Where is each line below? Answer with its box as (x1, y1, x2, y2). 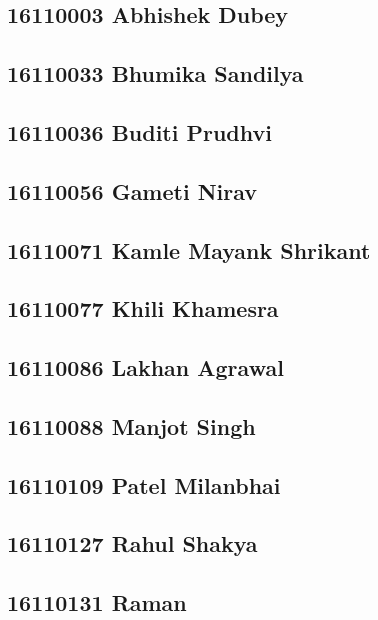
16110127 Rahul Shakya (7, 528, 258, 559)
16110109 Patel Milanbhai (7, 469, 281, 500)
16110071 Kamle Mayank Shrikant (7, 234, 371, 265)
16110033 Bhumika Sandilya (7, 58, 304, 89)
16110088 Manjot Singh (7, 410, 256, 441)
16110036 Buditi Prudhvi (7, 116, 272, 147)
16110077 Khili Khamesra (7, 293, 279, 324)
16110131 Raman (7, 587, 187, 618)
